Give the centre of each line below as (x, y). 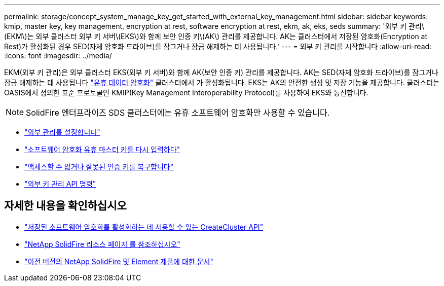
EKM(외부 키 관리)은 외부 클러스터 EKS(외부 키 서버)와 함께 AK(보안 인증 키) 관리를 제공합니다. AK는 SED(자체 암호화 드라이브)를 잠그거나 (221, 72)
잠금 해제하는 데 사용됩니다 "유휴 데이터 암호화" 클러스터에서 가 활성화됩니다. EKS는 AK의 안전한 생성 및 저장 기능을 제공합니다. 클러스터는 (222, 82)
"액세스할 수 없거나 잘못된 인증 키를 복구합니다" (99, 167)
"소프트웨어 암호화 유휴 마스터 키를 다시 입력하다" (102, 149)
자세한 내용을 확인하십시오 (65, 206)
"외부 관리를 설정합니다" (62, 132)
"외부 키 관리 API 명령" (60, 184)
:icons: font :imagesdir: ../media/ (58, 56)
